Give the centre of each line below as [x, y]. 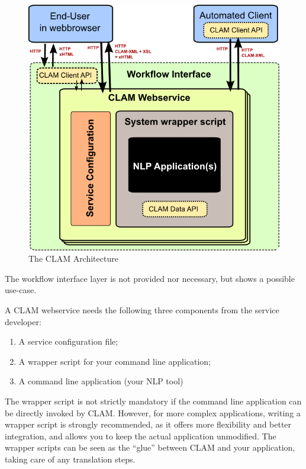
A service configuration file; [68, 341]
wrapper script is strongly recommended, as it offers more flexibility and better [148, 424]
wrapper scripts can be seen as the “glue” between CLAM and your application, [150, 447]
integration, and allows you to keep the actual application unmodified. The [141, 436]
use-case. [21, 290]
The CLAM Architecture [73, 258]
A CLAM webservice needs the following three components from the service [142, 310]
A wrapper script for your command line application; [115, 361]
